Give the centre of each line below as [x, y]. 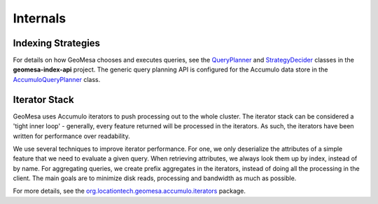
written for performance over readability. [71, 136]
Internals [40, 18]
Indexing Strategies [57, 43]
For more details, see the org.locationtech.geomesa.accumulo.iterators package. [129, 191]
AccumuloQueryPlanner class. [57, 79]
